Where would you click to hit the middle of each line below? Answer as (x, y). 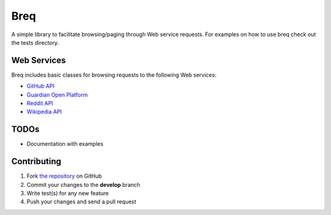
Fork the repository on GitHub (64, 176)
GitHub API (40, 86)
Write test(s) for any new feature (68, 193)
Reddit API (40, 104)
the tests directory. (35, 42)
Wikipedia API (44, 112)
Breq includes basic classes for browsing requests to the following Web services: (114, 75)
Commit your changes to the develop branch (83, 184)
